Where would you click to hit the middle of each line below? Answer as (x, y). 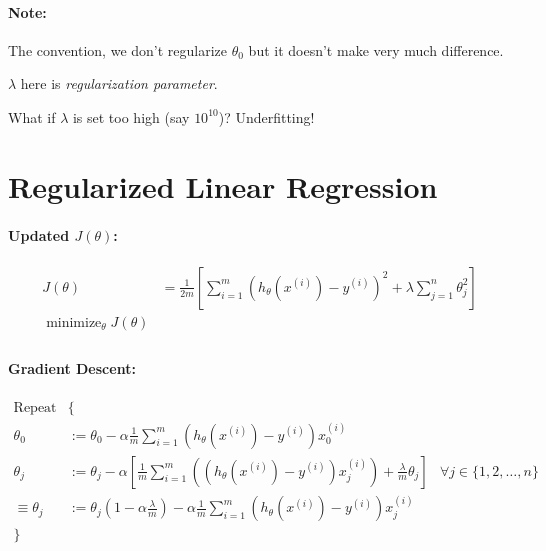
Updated (39, 234)
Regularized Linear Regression (223, 185)
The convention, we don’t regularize (118, 49)
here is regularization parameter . (119, 83)
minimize (74, 322)
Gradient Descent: (72, 368)
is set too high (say (131, 116)
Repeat (35, 407)
